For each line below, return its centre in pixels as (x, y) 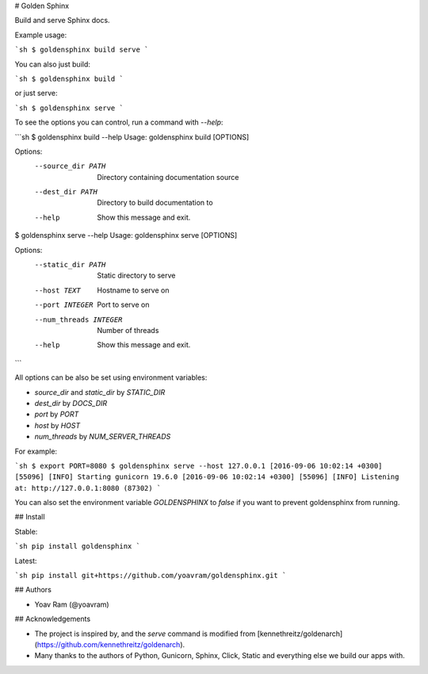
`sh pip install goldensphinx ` (77, 546)
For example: (36, 451)
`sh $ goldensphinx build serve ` (82, 50)
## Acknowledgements (53, 619)
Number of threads (128, 330)
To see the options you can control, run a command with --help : (119, 122)
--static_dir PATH (70, 265)
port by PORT (57, 414)
